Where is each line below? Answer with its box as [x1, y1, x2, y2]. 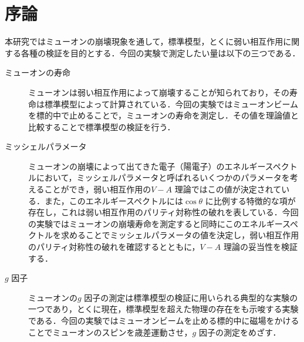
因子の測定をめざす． [198, 326, 281, 338]
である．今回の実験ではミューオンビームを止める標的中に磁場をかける [28, 314, 299, 326]
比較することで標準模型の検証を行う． [28, 120, 175, 133]
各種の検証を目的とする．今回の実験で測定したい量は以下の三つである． [21, 46, 300, 59]
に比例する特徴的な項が [205, 194, 296, 206]
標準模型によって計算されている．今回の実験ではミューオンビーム [44, 97, 299, 110]
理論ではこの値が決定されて [174, 183, 282, 195]
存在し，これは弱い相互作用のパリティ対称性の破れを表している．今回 [28, 206, 299, 218]
